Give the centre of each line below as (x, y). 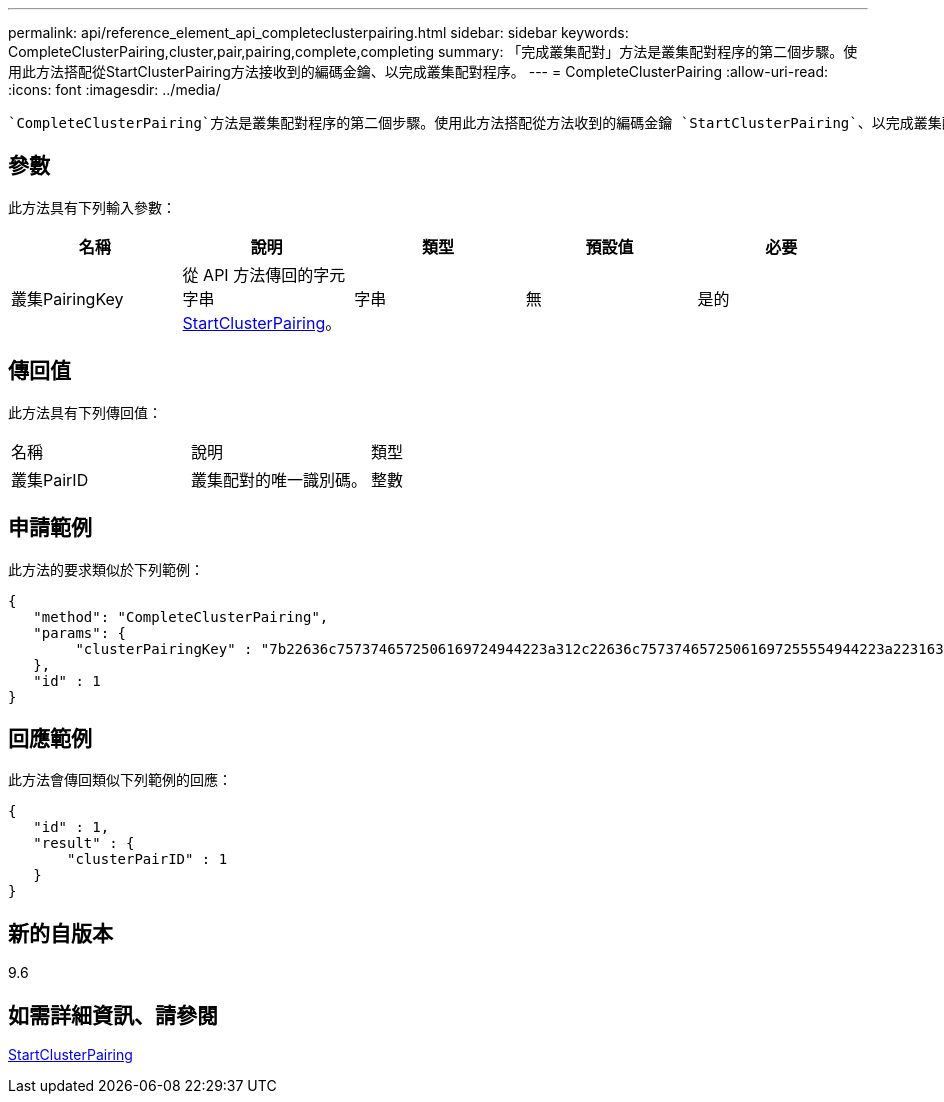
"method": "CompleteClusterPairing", (181, 616)
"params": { (80, 632)
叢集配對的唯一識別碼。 (279, 479)
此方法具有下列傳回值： (85, 412)
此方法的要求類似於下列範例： (106, 569)
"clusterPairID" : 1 (147, 859)
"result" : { (84, 843)
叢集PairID (50, 479)
